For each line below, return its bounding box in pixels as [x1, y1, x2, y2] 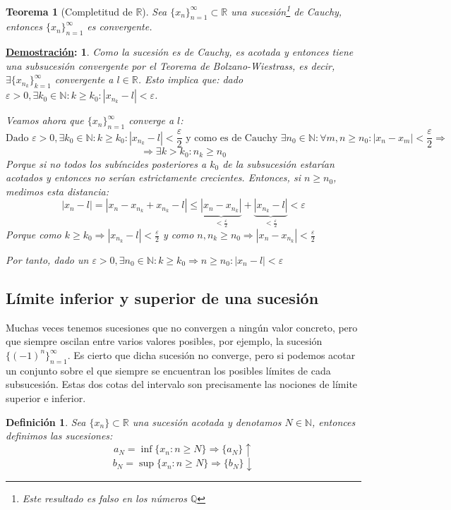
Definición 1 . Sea [6, 414, 86, 429]
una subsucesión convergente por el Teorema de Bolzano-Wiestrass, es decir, [6, 58, 335, 73]
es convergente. [87, 19, 152, 34]
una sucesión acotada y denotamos [132, 414, 282, 429]
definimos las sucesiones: [6, 428, 113, 443]
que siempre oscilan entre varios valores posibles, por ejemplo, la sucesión [6, 334, 323, 348]
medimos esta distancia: [6, 183, 109, 198]
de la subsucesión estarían [222, 156, 335, 171]
